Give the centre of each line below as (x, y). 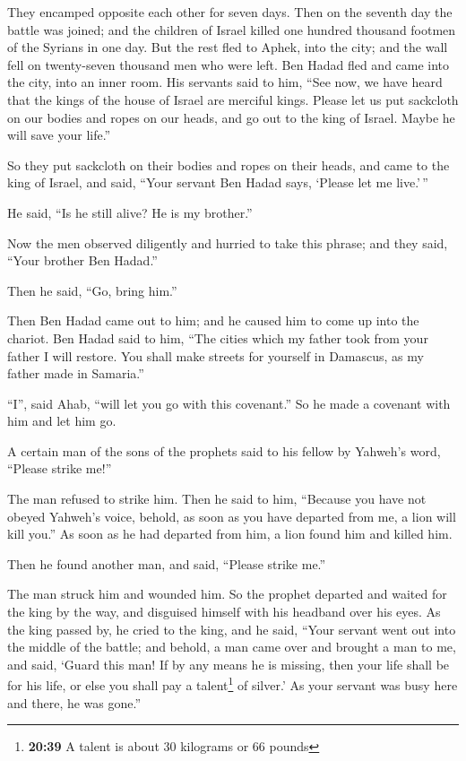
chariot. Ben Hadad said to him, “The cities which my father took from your (218, 337)
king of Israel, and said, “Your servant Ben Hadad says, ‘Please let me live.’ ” (218, 182)
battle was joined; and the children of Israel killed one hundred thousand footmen (232, 29)
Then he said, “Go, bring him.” (92, 290)
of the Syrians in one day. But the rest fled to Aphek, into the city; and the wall (228, 47)
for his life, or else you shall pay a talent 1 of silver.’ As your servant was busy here (233, 684)
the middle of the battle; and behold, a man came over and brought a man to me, (232, 647)
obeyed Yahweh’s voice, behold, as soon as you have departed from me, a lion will (232, 516)
